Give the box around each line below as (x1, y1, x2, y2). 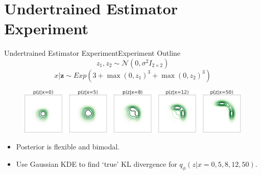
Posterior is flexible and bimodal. (16, 141, 120, 152)
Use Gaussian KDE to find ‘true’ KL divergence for (16, 158, 177, 169)
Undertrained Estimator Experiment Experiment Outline (4, 48, 181, 58)
